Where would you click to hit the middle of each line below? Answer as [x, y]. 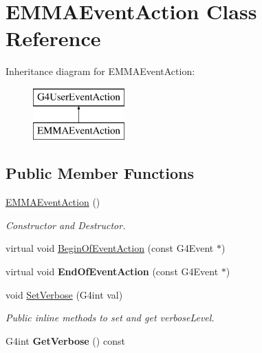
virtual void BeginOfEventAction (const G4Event [110, 248]
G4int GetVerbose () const [65, 340]
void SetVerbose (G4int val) [64, 294]
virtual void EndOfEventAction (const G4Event [112, 271]
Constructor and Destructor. [66, 225]
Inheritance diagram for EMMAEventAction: [100, 71]
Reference [53, 38]
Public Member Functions [100, 173]
